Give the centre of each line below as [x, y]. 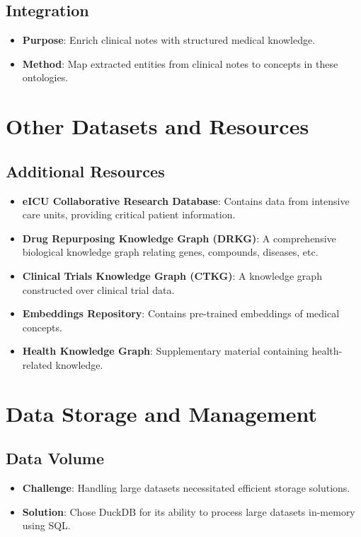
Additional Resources [85, 171]
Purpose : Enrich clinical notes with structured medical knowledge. [169, 40]
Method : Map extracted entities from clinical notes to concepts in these [180, 63]
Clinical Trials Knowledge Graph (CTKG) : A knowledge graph [172, 275]
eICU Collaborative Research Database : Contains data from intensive [186, 200]
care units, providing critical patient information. [129, 214]
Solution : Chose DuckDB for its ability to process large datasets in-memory [189, 511]
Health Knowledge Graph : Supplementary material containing [165, 351]
